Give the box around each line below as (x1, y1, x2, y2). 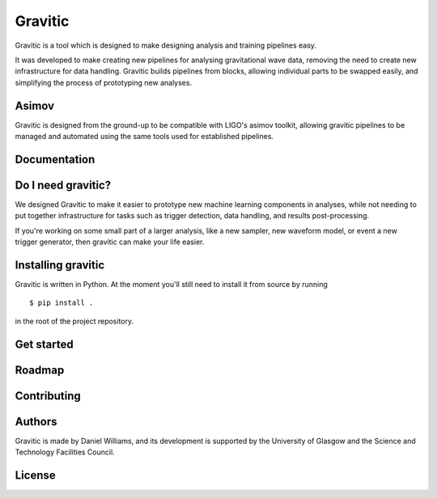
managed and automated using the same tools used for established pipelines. (15, 132, 274, 141)
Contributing (15, 389, 81, 403)
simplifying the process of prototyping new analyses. (15, 78, 193, 87)
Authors (15, 415, 57, 428)
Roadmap (15, 363, 65, 377)
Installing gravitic (15, 258, 105, 272)
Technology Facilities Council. (15, 447, 115, 457)
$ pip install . (29, 298, 94, 307)
